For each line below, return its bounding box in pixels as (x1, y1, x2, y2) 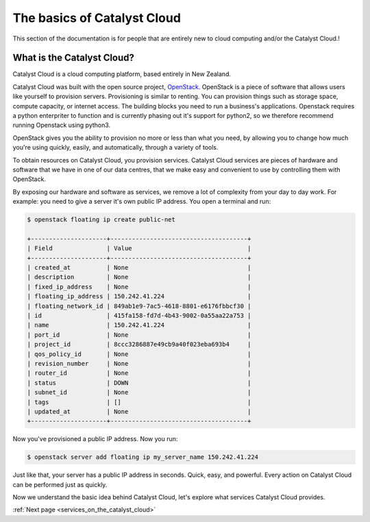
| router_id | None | (27, 369, 251, 377)
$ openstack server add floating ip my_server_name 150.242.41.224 (27, 453, 259, 461)
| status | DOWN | (27, 379, 251, 387)
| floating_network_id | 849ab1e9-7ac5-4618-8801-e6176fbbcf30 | (27, 302, 251, 310)
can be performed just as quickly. (12, 480, 108, 488)
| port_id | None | (27, 331, 251, 339)
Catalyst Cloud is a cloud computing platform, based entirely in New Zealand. (12, 70, 231, 78)
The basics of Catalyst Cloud (12, 10, 182, 25)
